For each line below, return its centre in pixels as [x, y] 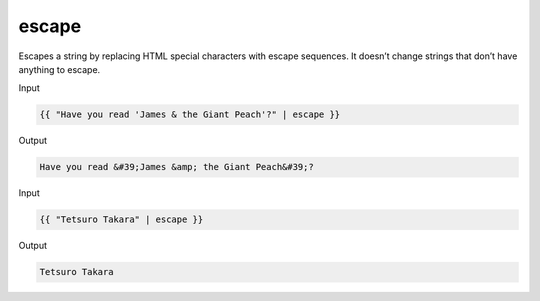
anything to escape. [59, 69]
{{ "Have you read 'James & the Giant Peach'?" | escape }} [190, 114]
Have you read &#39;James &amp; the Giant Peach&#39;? [176, 167]
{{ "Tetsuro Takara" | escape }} [121, 219]
